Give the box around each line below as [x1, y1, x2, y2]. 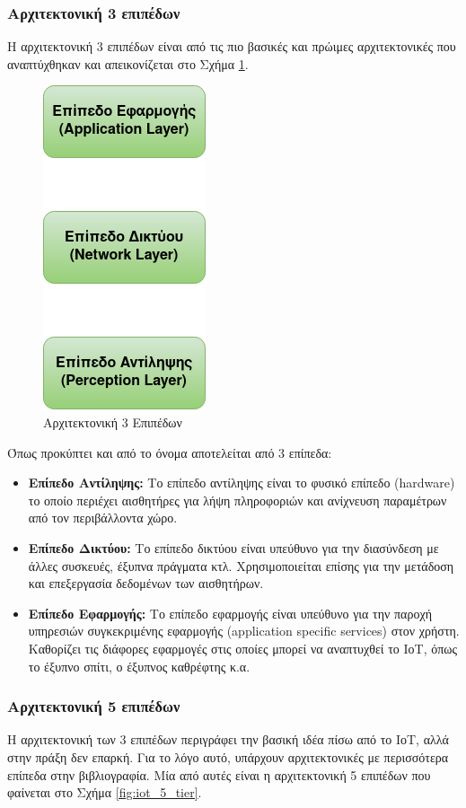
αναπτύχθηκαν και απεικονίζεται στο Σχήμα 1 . [7, 54, 249, 73]
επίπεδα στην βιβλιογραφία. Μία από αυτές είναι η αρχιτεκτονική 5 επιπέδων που [7, 765, 431, 784]
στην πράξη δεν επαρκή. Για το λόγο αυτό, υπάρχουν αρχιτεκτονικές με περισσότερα [7, 747, 449, 766]
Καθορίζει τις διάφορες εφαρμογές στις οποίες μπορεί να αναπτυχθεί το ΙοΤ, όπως [28, 638, 458, 657]
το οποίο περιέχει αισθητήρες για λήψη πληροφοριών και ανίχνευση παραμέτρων [28, 490, 447, 509]
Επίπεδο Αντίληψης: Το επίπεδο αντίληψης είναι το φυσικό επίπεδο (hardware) [28, 473, 455, 492]
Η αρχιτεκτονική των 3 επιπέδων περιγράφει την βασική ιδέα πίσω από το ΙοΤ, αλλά [7, 730, 449, 749]
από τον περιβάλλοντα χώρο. [28, 508, 178, 527]
